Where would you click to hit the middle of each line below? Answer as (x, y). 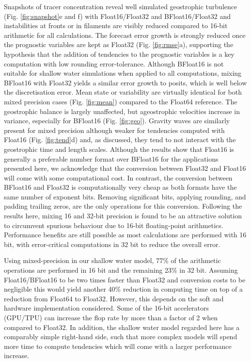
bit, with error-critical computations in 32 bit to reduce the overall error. (112, 244)
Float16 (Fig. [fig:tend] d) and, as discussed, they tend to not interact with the (120, 140)
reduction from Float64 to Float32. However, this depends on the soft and (114, 298)
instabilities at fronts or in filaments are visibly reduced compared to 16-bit (116, 25)
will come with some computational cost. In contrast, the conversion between (118, 177)
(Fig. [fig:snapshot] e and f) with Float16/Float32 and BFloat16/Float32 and (118, 16)
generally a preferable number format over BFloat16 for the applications (111, 158)
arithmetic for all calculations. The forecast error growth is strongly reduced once (125, 35)
